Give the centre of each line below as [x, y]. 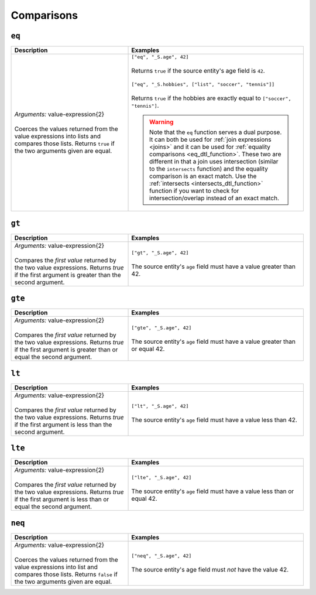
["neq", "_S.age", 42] [162, 556]
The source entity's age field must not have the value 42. [210, 570]
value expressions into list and [56, 567]
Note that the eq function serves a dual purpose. [216, 132]
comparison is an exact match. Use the [203, 176]
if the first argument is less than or [62, 500]
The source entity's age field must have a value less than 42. [214, 420]
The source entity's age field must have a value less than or [213, 491]
